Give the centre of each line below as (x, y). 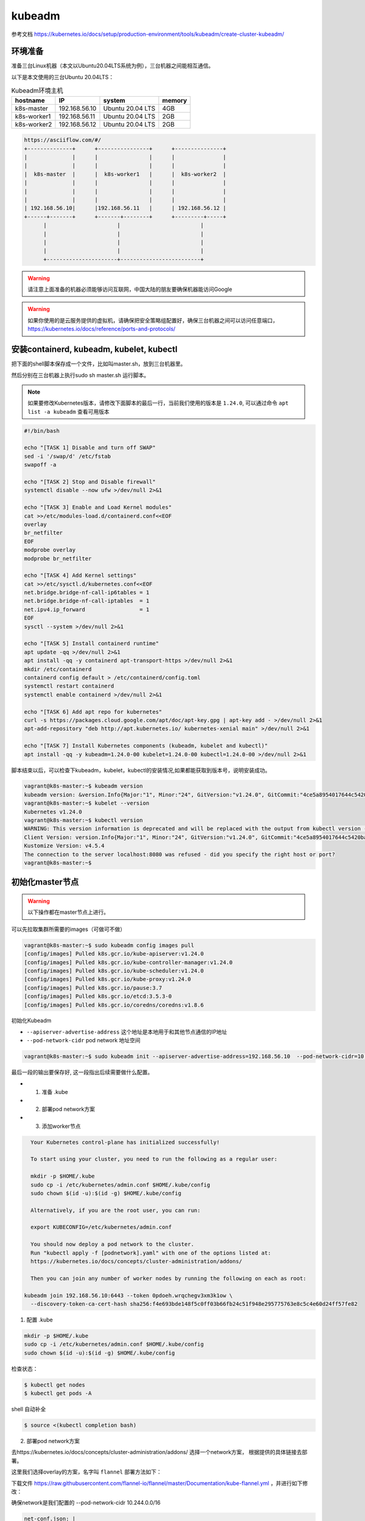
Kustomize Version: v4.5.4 (64, 846)
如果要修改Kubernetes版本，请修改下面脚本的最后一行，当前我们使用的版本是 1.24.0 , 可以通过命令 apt (158, 403)
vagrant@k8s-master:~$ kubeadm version (83, 786)
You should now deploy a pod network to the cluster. (113, 1244)
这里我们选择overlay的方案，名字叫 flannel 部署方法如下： (87, 1472)
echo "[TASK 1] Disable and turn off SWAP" (90, 448)
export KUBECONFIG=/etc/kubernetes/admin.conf (101, 1227)
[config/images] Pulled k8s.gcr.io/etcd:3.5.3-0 (98, 997)
